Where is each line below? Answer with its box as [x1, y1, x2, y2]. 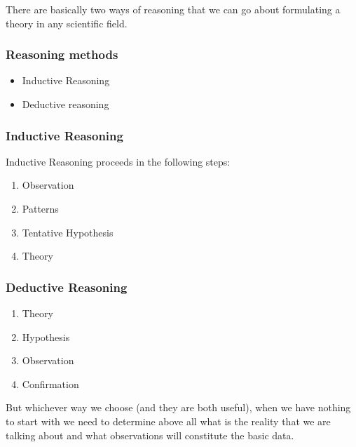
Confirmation [22, 376, 79, 391]
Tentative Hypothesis [22, 225, 114, 239]
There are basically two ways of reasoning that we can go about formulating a [6, 2, 341, 16]
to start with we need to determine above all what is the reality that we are [6, 413, 331, 428]
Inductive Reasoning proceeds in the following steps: [6, 154, 231, 168]
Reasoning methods [6, 46, 118, 63]
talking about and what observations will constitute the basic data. [6, 427, 294, 442]
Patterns [22, 201, 59, 215]
